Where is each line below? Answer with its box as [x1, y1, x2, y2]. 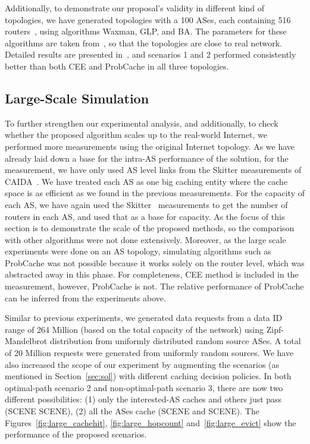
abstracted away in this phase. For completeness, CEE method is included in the [5, 268, 299, 281]
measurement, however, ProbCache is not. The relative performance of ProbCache [5, 280, 304, 292]
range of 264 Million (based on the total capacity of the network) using [5, 323, 264, 335]
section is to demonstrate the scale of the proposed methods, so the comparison [5, 222, 295, 234]
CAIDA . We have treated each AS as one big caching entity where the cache [5, 175, 288, 187]
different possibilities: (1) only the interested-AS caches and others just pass [5, 393, 282, 405]
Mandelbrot [5, 335, 48, 347]
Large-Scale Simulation [5, 89, 149, 107]
